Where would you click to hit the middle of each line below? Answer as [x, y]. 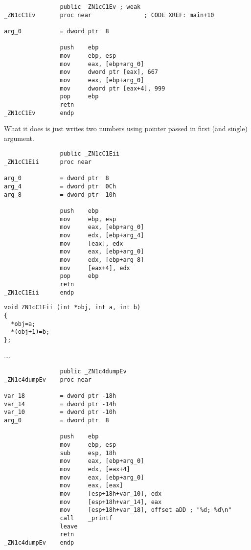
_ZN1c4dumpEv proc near [48, 379]
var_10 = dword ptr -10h [60, 412]
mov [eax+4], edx [95, 268]
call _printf [86, 518]
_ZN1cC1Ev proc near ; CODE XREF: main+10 [109, 15]
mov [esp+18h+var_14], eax [111, 502]
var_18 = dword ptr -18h [60, 396]
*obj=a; [23, 324]
